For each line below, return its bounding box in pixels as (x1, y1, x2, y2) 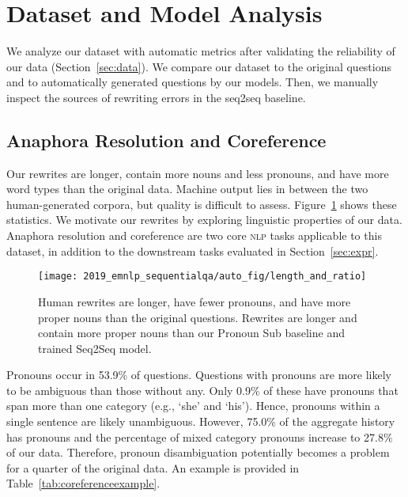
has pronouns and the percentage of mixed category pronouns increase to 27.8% (6, 428, 393, 445)
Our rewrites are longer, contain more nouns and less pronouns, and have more (6, 165, 389, 181)
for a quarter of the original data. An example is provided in (6, 459, 300, 476)
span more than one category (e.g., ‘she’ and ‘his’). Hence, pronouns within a (6, 397, 380, 414)
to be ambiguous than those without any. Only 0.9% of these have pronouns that (6, 381, 399, 398)
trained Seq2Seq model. (38, 340, 152, 356)
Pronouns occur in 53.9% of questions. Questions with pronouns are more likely (6, 366, 391, 383)
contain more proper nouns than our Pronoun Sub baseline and (38, 324, 345, 341)
